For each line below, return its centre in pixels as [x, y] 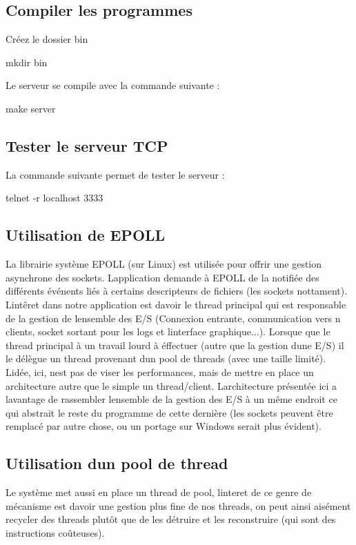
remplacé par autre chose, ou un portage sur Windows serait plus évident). [164, 426]
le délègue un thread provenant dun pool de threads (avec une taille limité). [166, 358]
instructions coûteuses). [55, 532]
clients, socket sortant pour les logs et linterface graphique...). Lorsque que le [168, 331]
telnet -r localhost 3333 [55, 198]
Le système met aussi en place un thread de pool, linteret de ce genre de [159, 492]
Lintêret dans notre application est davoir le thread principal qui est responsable [176, 304]
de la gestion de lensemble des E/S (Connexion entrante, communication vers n [173, 318]
